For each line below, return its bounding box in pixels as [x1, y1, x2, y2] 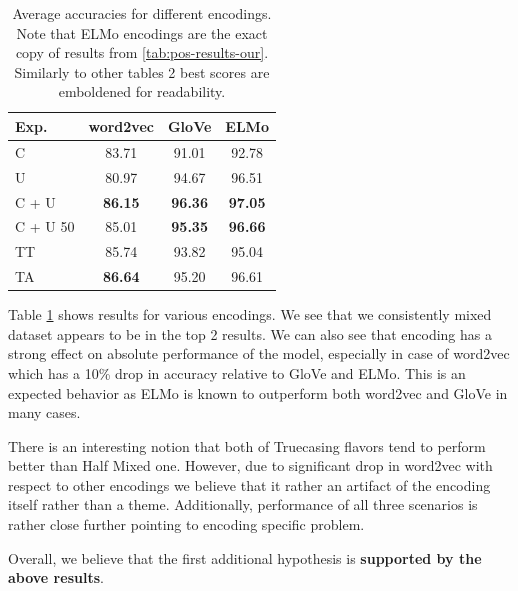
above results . [8, 567, 104, 588]
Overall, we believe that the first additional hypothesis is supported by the [8, 547, 482, 568]
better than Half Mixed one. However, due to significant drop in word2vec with [8, 455, 493, 476]
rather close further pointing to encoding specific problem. [8, 514, 365, 535]
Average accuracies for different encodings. [12, 3, 272, 23]
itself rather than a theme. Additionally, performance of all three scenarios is [8, 494, 478, 515]
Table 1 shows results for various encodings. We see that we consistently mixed [8, 304, 492, 325]
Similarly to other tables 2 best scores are [14, 61, 270, 82]
